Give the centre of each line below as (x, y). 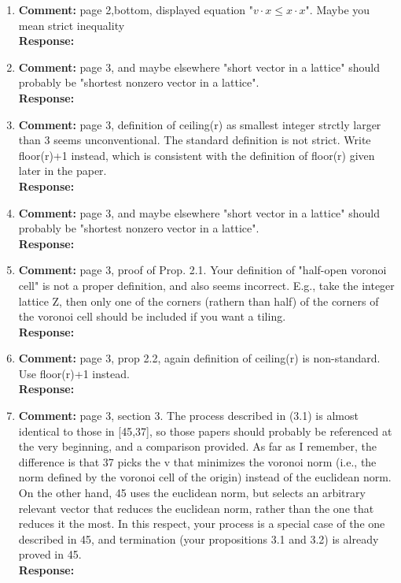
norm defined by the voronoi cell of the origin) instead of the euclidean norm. (205, 477)
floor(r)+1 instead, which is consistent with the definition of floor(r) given (197, 155)
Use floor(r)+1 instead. (74, 373)
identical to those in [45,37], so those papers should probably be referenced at (205, 431)
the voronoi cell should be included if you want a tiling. (152, 316)
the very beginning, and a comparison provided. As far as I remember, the (197, 446)
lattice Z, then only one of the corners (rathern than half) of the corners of (199, 301)
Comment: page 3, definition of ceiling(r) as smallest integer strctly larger (200, 124)
